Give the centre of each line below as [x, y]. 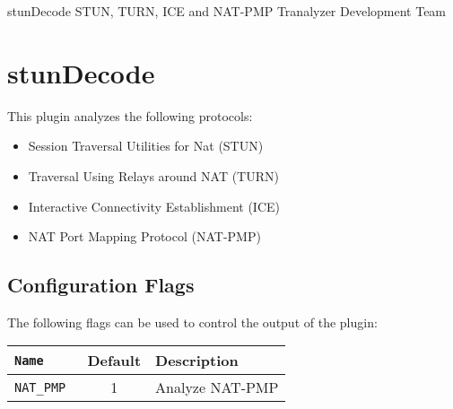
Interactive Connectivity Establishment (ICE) [154, 206]
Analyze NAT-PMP [217, 387]
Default [114, 361]
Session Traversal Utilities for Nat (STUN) [146, 146]
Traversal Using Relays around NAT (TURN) [153, 175]
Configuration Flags [101, 285]
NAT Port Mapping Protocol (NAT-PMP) [144, 236]
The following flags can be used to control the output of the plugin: [192, 322]
